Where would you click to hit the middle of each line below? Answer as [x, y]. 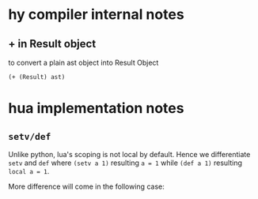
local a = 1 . [29, 171]
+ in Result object [52, 44]
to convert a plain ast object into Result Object [83, 62]
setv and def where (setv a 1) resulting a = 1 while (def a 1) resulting [125, 163]
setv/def [30, 136]
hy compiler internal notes [96, 15]
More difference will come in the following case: [86, 186]
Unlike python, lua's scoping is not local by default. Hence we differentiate [129, 154]
